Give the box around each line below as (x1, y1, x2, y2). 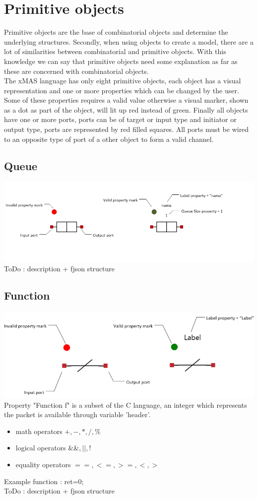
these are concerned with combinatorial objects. (4, 65, 149, 76)
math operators (15, 426, 63, 436)
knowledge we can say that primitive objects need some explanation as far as (4, 56, 238, 66)
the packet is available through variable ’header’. (4, 409, 151, 420)
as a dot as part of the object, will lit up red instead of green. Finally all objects (4, 104, 248, 115)
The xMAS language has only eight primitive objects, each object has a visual (4, 75, 241, 86)
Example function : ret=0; (4, 476, 84, 486)
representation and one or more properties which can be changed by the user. (4, 85, 239, 95)
